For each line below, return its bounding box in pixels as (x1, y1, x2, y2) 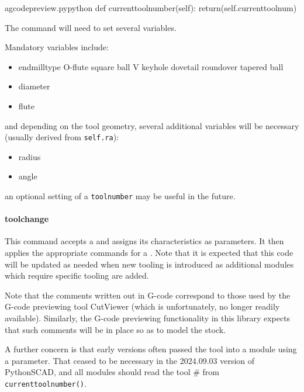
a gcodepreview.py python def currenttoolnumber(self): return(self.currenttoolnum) (5, 2, 297, 13)
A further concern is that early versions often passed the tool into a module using (5, 343, 297, 355)
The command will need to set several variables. (5, 21, 177, 33)
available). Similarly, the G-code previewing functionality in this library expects (5, 312, 291, 324)
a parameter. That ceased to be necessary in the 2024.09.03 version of (5, 354, 255, 366)
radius (18, 150, 41, 162)
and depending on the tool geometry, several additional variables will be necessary (5, 119, 299, 131)
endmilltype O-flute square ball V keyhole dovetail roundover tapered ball (18, 60, 284, 72)
